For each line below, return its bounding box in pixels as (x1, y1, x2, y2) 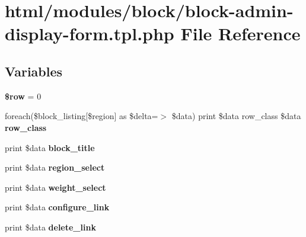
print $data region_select (5, 161, 105, 174)
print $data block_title (5, 141, 95, 153)
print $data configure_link (5, 201, 110, 213)
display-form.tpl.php (5, 21, 174, 46)
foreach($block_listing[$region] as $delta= (5, 110, 158, 122)
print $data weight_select (5, 181, 106, 193)
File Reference (180, 21, 301, 46)
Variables (5, 62, 63, 80)
